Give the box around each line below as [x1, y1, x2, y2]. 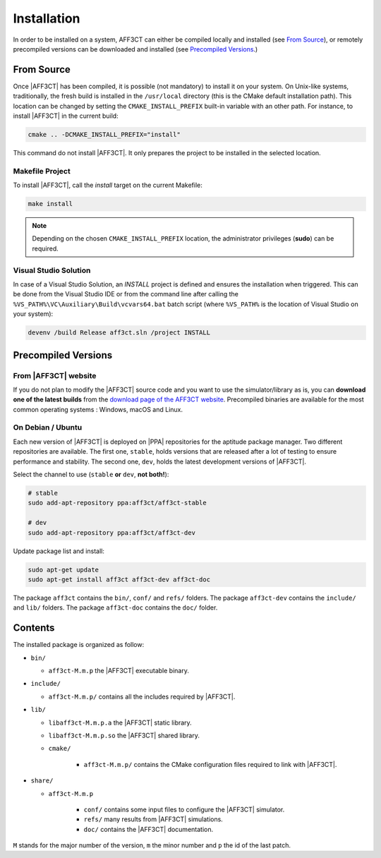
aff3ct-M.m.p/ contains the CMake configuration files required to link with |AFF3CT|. [83, 760, 337, 768]
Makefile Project [13, 166, 71, 176]
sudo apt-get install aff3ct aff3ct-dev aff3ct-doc [28, 575, 211, 584]
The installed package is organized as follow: [13, 641, 145, 649]
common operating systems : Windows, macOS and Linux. [13, 405, 183, 413]
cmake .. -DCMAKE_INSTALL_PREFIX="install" [28, 131, 181, 138]
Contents [13, 622, 55, 634]
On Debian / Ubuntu [13, 423, 83, 433]
